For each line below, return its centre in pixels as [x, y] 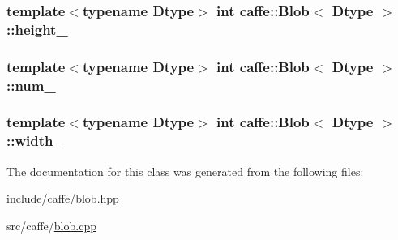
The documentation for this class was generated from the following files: [185, 171]
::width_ [36, 141]
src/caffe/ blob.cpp [51, 225]
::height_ [37, 29]
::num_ [31, 85]
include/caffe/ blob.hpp [63, 198]
